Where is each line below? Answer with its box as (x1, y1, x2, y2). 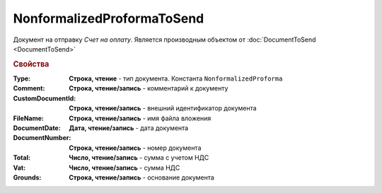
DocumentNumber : (13, 134, 71, 142)
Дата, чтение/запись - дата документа (69, 124, 189, 132)
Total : (13, 153, 31, 162)
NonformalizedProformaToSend (13, 11, 204, 26)
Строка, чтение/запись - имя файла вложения (69, 114, 212, 122)
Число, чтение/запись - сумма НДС (69, 163, 180, 172)
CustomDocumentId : (13, 94, 76, 103)
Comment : (13, 84, 45, 93)
